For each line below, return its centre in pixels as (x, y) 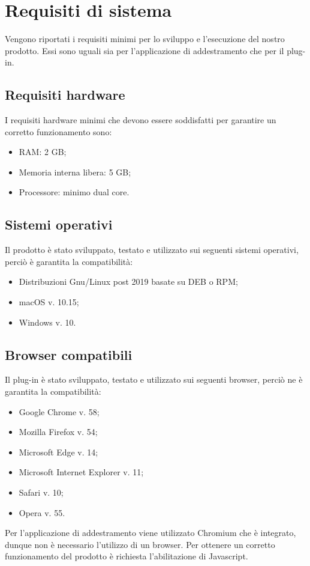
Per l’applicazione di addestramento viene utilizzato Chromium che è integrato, (151, 533)
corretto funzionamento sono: (58, 131)
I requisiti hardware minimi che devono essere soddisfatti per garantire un (141, 120)
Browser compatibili (69, 354)
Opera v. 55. (42, 512)
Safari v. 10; (41, 492)
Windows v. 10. (47, 322)
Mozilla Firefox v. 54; (58, 432)
